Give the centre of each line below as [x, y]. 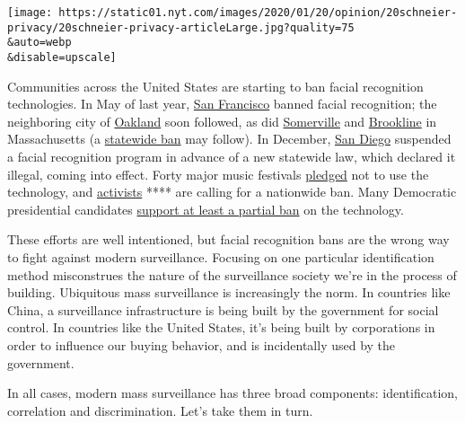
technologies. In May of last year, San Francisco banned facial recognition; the [222, 104]
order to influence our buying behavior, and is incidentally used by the [202, 344]
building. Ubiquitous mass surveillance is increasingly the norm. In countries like [229, 292]
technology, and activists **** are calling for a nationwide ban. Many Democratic [232, 192]
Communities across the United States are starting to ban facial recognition [215, 86]
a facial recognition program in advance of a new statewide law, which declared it [232, 156]
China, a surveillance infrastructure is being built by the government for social [223, 309]
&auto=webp [39, 43]
